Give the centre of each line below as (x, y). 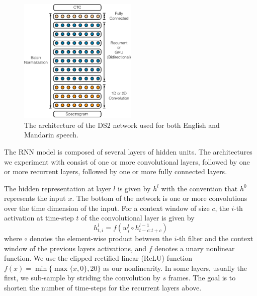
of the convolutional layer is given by (138, 218)
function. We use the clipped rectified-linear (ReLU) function (98, 258)
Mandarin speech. (51, 135)
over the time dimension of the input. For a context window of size (107, 208)
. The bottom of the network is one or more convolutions (160, 198)
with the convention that (199, 188)
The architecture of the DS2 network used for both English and (122, 125)
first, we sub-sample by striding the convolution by (82, 278)
